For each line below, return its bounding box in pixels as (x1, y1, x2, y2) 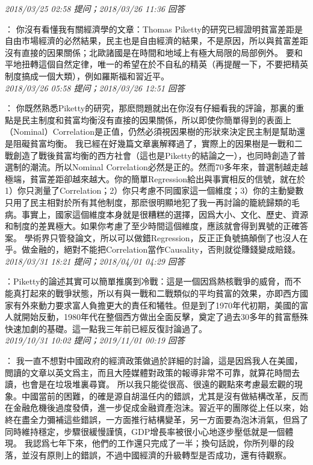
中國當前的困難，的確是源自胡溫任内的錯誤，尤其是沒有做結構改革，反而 (21, 389, 308, 402)
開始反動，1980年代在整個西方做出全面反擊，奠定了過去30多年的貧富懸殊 (21, 310, 308, 323)
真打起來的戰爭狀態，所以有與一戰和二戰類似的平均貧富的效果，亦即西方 (13, 287, 300, 300)
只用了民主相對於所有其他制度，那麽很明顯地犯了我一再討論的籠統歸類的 (5, 196, 291, 208)
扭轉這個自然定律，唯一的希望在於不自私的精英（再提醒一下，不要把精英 (21, 58, 308, 70)
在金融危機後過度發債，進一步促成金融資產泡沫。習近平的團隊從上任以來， (5, 401, 300, 414)
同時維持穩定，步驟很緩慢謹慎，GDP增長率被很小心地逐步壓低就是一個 (5, 425, 285, 437)
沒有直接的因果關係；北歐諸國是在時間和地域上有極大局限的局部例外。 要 (5, 46, 294, 58)
